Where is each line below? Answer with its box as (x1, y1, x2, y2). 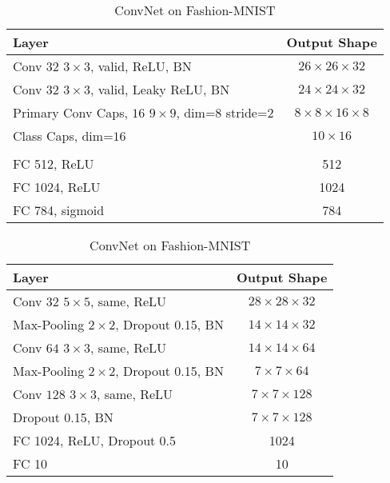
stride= (225, 103, 268, 122)
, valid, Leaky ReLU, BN (90, 80, 230, 98)
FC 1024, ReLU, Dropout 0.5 (13, 431, 177, 449)
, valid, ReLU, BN (90, 57, 192, 75)
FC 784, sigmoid (13, 201, 105, 219)
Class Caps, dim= (13, 126, 113, 145)
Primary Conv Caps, (13, 103, 128, 122)
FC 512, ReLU (13, 154, 94, 173)
